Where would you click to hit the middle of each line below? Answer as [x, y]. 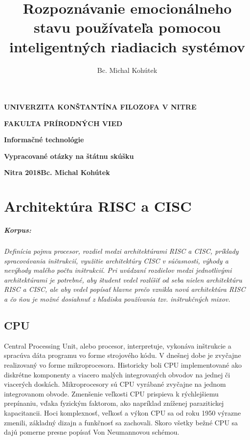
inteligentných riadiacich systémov [127, 46]
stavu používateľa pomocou [127, 27]
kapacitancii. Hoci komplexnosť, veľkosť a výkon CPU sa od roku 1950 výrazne [123, 412]
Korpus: [18, 230]
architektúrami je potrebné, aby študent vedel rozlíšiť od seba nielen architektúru [123, 279]
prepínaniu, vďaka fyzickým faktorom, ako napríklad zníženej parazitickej [114, 403]
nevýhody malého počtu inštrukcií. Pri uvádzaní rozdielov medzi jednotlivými [118, 270]
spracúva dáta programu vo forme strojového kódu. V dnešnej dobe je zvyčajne [123, 355]
